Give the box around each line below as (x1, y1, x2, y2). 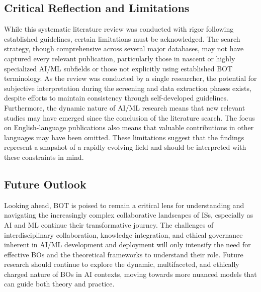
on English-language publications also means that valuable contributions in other (4, 122, 254, 133)
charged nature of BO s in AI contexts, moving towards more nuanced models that (4, 268, 257, 279)
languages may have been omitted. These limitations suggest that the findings (4, 132, 244, 142)
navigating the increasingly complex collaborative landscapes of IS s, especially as (4, 210, 253, 220)
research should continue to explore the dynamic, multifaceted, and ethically (4, 259, 239, 269)
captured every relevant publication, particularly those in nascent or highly (4, 53, 235, 63)
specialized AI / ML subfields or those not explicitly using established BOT (4, 63, 233, 73)
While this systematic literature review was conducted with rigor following (4, 24, 234, 34)
